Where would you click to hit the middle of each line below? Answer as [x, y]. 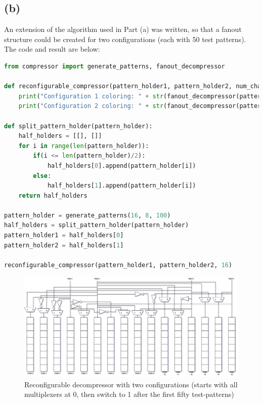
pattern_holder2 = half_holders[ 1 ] [64, 245]
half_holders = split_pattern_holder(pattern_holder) [97, 225]
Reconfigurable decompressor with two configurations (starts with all [131, 384]
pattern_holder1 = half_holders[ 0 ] [64, 235]
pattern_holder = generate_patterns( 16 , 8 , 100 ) [87, 215]
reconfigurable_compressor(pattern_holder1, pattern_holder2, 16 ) [118, 265]
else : [42, 176]
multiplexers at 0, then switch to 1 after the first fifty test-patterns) [129, 394]
